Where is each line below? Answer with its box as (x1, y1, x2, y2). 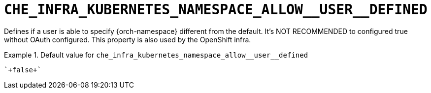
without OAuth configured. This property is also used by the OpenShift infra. (4, 35, 251, 44)
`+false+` (4, 65, 41, 74)
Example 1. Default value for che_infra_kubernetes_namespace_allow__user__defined (4, 50, 308, 59)
